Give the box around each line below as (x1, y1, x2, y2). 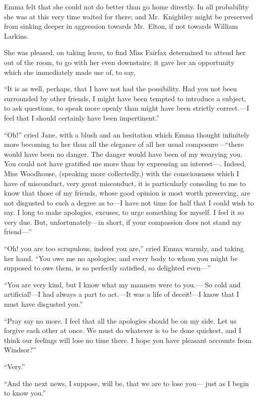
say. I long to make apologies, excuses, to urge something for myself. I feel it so (4, 207, 244, 217)
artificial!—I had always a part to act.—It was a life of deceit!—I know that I (4, 289, 239, 299)
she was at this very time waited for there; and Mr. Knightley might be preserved (4, 11, 253, 21)
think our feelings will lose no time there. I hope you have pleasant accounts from (4, 334, 252, 345)
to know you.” (4, 388, 46, 398)
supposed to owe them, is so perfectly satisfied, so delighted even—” (4, 263, 211, 273)
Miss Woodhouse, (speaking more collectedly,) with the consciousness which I (4, 168, 239, 178)
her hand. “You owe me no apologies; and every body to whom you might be (4, 253, 238, 263)
